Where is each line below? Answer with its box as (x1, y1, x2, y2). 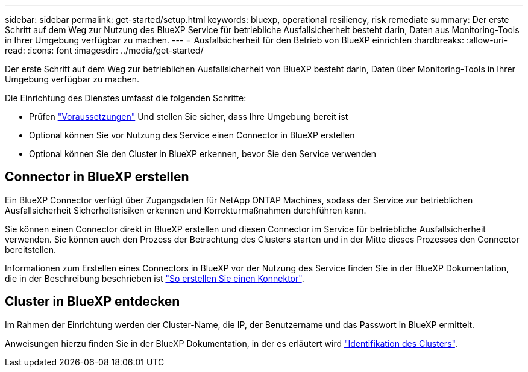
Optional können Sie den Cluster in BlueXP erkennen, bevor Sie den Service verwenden (29, 149, 376, 159)
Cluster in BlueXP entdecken (5, 294, 180, 309)
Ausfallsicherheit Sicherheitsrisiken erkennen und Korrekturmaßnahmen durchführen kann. (5, 205, 366, 215)
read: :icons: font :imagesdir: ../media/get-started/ (5, 45, 204, 55)
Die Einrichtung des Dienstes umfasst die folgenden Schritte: (5, 93, 247, 103)
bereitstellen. (5, 244, 57, 255)
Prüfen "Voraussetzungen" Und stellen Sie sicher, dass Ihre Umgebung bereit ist (29, 111, 348, 122)
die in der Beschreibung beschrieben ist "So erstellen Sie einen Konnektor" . (5, 273, 304, 284)
